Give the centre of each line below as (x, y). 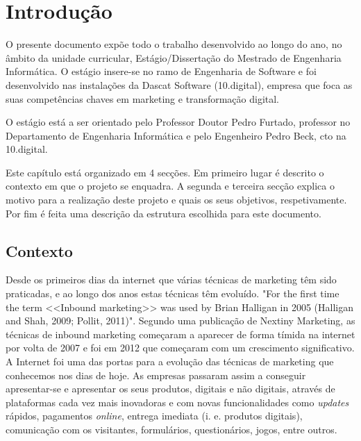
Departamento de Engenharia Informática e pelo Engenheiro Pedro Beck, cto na (176, 135)
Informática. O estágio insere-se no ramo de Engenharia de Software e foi (161, 71)
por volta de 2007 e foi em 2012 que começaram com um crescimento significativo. (180, 348)
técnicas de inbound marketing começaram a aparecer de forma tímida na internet (180, 334)
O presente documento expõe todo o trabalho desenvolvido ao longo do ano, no (174, 44)
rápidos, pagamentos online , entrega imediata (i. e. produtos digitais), (154, 416)
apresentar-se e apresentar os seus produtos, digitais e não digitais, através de (170, 389)
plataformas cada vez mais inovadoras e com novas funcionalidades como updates (177, 402)
